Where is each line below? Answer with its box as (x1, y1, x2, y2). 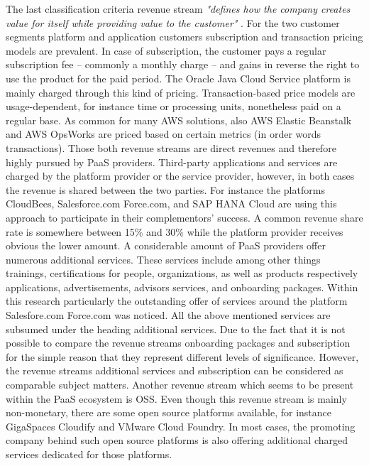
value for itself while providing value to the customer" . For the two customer (6, 15, 340, 30)
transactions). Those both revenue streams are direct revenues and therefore (6, 140, 336, 155)
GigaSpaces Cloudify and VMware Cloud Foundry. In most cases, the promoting (6, 418, 356, 433)
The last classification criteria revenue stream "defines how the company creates (6, 1, 351, 16)
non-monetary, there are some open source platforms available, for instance (6, 405, 332, 420)
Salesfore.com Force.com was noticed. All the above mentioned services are (6, 308, 331, 323)
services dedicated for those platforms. (6, 447, 172, 461)
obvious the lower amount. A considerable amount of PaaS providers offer (6, 238, 326, 253)
